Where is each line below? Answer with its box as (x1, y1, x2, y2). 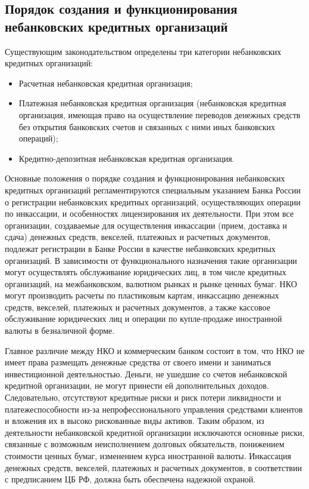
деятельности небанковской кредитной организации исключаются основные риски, (5, 426, 305, 438)
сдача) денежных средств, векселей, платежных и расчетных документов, (5, 230, 271, 243)
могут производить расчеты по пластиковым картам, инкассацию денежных (5, 289, 279, 302)
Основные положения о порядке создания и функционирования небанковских (5, 172, 285, 184)
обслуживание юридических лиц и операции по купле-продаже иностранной (5, 312, 282, 325)
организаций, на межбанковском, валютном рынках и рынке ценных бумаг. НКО (5, 277, 297, 290)
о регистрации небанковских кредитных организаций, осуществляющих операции (5, 195, 301, 208)
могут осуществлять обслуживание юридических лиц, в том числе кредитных (5, 266, 286, 278)
